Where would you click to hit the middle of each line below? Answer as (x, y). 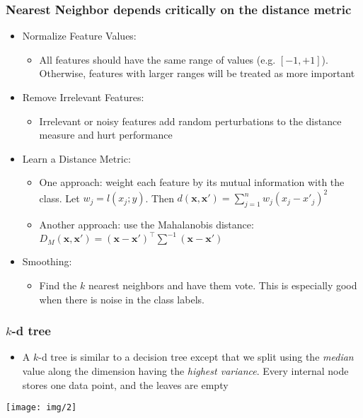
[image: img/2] (41, 408)
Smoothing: (47, 261)
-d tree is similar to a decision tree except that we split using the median (196, 357)
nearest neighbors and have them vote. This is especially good (223, 285)
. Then (160, 198)
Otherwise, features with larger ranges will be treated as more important (197, 73)
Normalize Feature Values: (79, 36)
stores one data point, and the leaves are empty (125, 384)
